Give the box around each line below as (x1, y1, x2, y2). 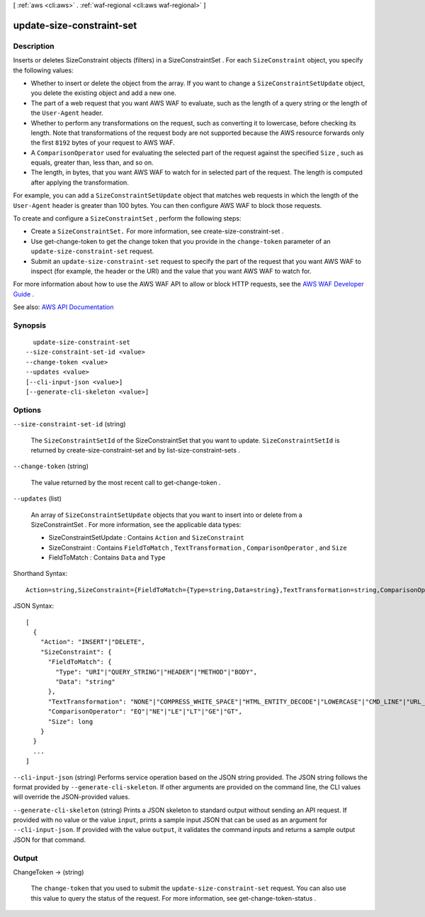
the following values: (13, 66, 74, 74)
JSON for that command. (13, 835, 86, 844)
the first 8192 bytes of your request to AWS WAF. (30, 138, 175, 147)
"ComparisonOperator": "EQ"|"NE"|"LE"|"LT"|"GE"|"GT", (47, 708, 242, 716)
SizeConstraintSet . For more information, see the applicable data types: (30, 520, 242, 528)
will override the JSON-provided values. (13, 793, 130, 801)
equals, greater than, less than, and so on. (30, 158, 154, 167)
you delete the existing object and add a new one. (30, 89, 176, 97)
